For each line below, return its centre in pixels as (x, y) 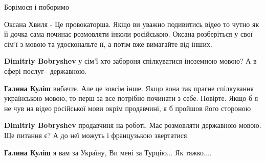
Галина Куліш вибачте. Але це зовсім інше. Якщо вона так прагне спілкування (129, 88)
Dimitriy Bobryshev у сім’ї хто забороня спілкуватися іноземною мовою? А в (130, 61)
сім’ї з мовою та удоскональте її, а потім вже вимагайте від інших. (108, 44)
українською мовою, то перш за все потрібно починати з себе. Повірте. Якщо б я (131, 98)
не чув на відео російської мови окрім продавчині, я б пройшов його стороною (128, 108)
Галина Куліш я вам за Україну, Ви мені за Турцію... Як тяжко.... (108, 152)
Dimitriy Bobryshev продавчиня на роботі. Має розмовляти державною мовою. (133, 125)
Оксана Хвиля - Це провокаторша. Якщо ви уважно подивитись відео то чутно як (132, 24)
